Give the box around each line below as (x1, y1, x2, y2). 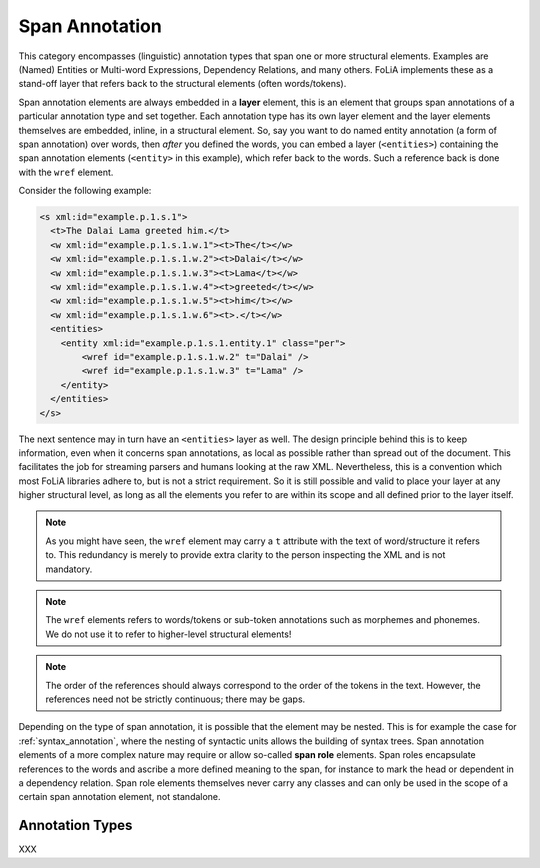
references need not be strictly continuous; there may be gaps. (45, 693, 306, 705)
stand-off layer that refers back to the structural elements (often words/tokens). (18, 78, 347, 90)
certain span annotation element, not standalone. (18, 791, 221, 803)
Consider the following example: (18, 185, 152, 197)
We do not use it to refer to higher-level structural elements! (45, 628, 292, 640)
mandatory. (45, 563, 93, 575)
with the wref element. (18, 166, 114, 178)
